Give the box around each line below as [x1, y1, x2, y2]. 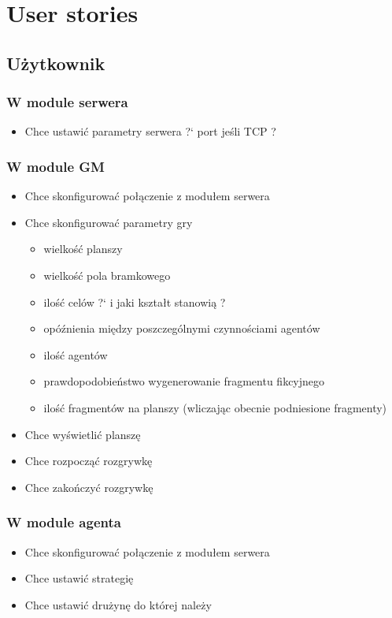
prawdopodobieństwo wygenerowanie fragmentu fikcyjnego [43, 373, 325, 389]
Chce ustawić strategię [24, 570, 134, 586]
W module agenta [6, 512, 121, 532]
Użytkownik [6, 50, 105, 75]
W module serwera [6, 92, 128, 112]
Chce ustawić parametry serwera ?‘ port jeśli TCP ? [24, 123, 276, 140]
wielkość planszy [43, 240, 123, 257]
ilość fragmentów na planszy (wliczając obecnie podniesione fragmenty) [43, 399, 387, 415]
